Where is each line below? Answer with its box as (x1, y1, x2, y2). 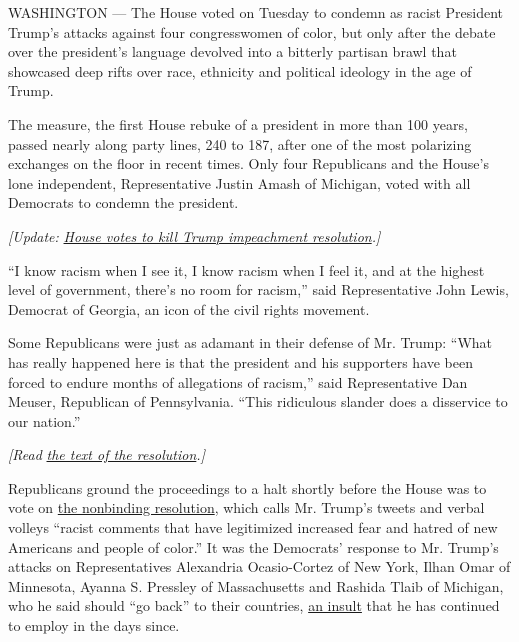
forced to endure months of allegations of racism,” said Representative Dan (8, 371, 468, 392)
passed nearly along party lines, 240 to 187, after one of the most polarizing (8, 133, 472, 154)
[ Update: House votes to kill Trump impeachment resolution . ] (8, 225, 381, 246)
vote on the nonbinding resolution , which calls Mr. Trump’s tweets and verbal (8, 497, 485, 518)
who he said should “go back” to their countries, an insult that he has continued (8, 595, 500, 616)
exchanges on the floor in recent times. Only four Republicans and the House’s (8, 153, 489, 174)
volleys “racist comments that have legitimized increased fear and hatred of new (8, 517, 498, 538)
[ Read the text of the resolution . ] (8, 444, 205, 465)
